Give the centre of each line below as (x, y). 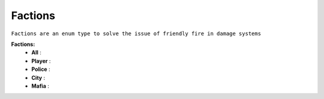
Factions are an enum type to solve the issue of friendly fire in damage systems (136, 33)
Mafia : (40, 86)
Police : (41, 69)
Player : (41, 61)
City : (38, 78)
